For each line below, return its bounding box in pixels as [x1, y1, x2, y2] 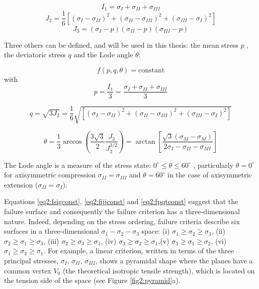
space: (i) [141, 226, 170, 236]
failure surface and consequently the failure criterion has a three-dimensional [4, 206, 240, 216]
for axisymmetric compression [4, 169, 96, 180]
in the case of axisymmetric [167, 169, 252, 180]
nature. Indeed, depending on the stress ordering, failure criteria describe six [4, 216, 240, 226]
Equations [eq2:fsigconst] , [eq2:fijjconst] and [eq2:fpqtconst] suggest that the [4, 196, 238, 207]
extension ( [4, 179, 38, 189]
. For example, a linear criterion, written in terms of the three [43, 245, 234, 256]
